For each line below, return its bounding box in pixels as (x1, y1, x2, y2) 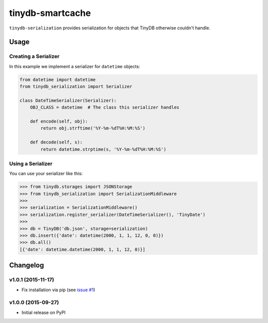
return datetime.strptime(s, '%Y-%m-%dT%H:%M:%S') (40, 146, 166, 152)
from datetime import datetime (19, 77, 96, 82)
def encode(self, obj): (30, 118, 88, 124)
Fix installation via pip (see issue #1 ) (21, 287, 95, 293)
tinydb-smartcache (9, 7, 91, 18)
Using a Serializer (9, 160, 53, 167)
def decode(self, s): (30, 139, 83, 145)
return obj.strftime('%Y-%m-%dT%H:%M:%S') (40, 125, 146, 131)
